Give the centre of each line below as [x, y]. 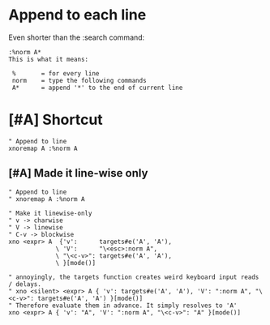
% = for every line [56, 73]
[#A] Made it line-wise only [78, 173]
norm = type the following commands [79, 80]
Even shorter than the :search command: [77, 37]
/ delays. [25, 284]
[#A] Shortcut [56, 120]
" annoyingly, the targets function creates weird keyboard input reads [134, 277]
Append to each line [77, 15]
